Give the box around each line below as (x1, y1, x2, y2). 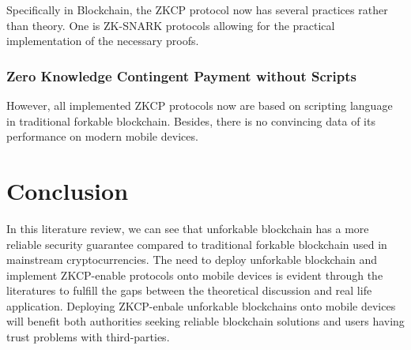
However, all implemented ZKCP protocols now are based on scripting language (6, 97, 393, 113)
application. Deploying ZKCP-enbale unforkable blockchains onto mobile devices (6, 297, 396, 314)
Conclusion (6, 174, 129, 206)
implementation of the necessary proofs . (6, 32, 199, 49)
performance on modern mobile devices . (6, 128, 198, 145)
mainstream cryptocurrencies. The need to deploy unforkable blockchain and (6, 251, 377, 268)
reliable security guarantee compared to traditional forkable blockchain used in (6, 235, 387, 252)
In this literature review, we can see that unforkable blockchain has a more (6, 220, 369, 236)
